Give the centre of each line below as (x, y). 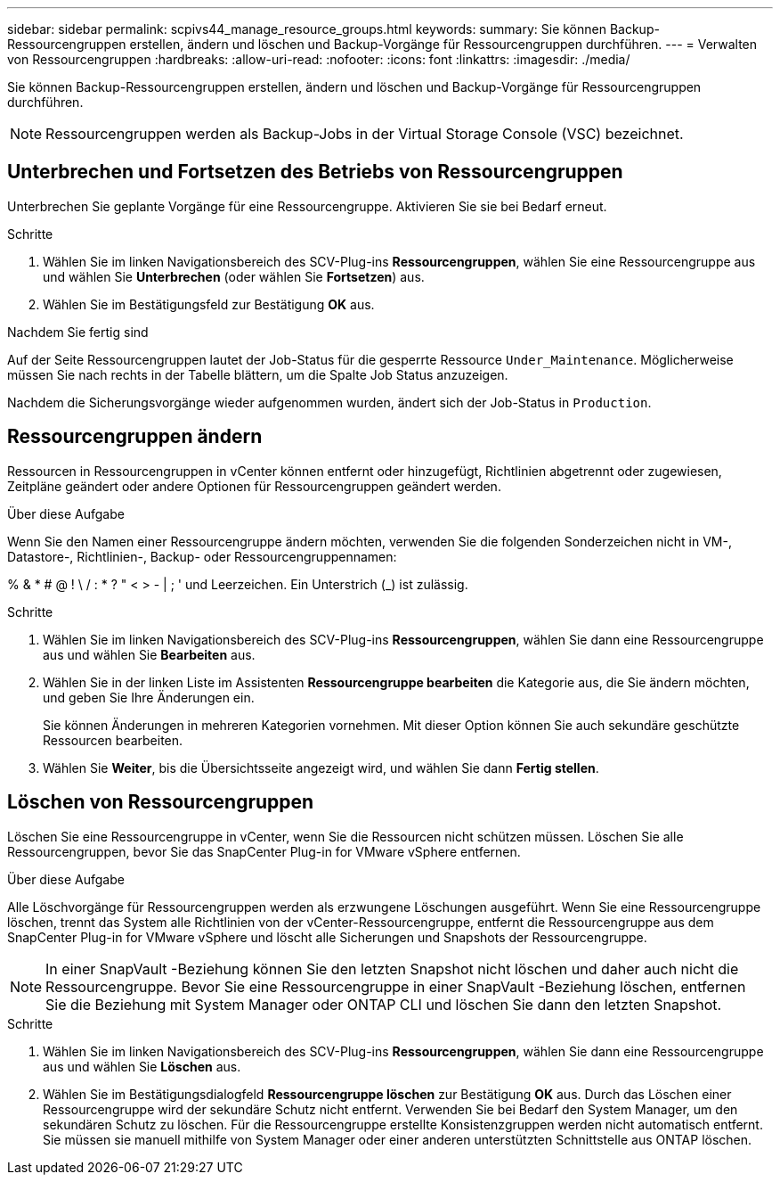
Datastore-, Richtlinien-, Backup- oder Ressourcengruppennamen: (202, 556)
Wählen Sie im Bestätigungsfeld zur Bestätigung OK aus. (209, 304)
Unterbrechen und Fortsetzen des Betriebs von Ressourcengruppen (315, 172)
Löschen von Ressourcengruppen (161, 802)
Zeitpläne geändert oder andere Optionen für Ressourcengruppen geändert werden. (254, 486)
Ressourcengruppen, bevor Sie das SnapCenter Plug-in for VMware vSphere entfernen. (264, 851)
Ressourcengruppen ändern (135, 437)
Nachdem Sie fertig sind (78, 332)
